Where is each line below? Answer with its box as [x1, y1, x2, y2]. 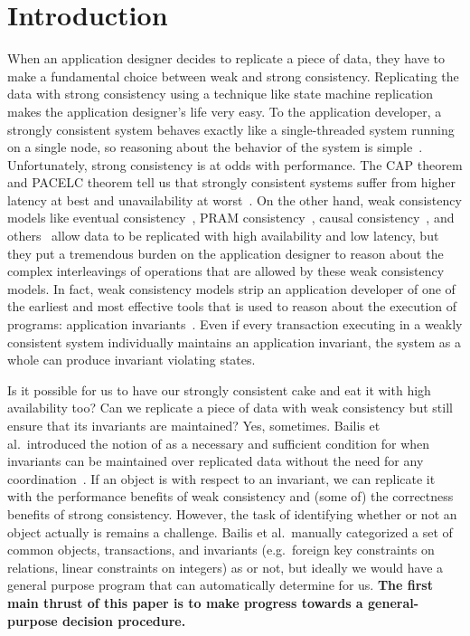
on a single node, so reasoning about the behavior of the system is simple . [7, 138, 423, 157]
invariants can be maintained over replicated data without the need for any [7, 451, 424, 470]
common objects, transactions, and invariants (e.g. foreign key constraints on [7, 540, 435, 559]
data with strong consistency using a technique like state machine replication [7, 84, 434, 103]
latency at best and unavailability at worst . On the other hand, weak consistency [7, 190, 462, 209]
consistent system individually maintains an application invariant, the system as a [7, 332, 461, 351]
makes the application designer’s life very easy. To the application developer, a [7, 101, 442, 120]
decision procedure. [62, 611, 186, 630]
